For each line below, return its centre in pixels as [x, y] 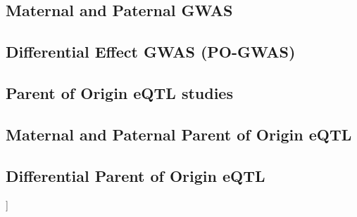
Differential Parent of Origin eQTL [136, 175]
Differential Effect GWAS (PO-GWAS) [151, 52]
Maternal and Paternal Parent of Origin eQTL [179, 134]
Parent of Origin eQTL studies [119, 92]
